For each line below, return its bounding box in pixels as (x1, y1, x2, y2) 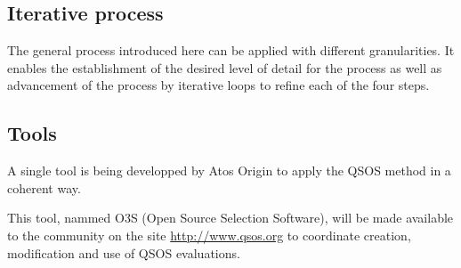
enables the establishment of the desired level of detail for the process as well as (7, 58, 442, 77)
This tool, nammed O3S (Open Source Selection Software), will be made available (7, 208, 454, 227)
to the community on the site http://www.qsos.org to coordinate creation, (7, 225, 411, 244)
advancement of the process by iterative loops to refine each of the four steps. (7, 76, 430, 94)
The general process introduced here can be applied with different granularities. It (7, 41, 455, 60)
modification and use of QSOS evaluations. (7, 243, 240, 262)
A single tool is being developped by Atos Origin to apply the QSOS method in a (7, 161, 451, 180)
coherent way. (7, 178, 81, 197)
